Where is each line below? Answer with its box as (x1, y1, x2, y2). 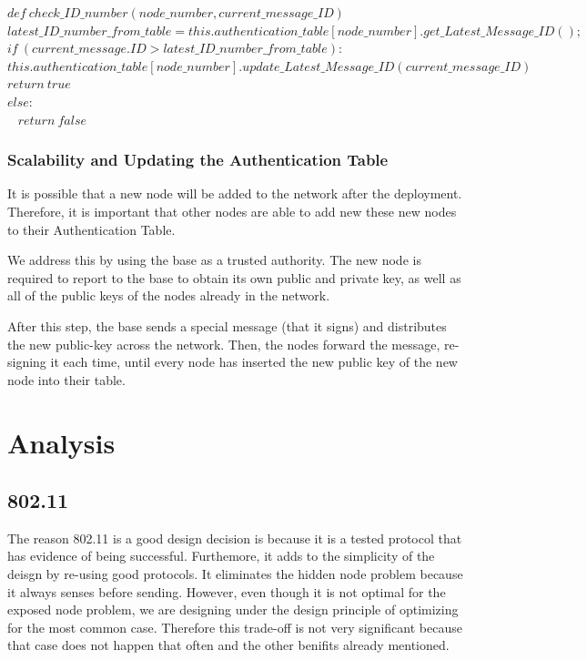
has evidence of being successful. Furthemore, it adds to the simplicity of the (7, 546, 435, 565)
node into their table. (7, 370, 126, 389)
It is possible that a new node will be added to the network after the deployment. (7, 184, 462, 203)
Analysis (7, 423, 116, 461)
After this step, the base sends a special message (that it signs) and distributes (7, 316, 447, 335)
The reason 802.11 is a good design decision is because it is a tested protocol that (7, 528, 462, 547)
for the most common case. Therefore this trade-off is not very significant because (7, 617, 462, 636)
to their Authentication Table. (7, 219, 176, 239)
